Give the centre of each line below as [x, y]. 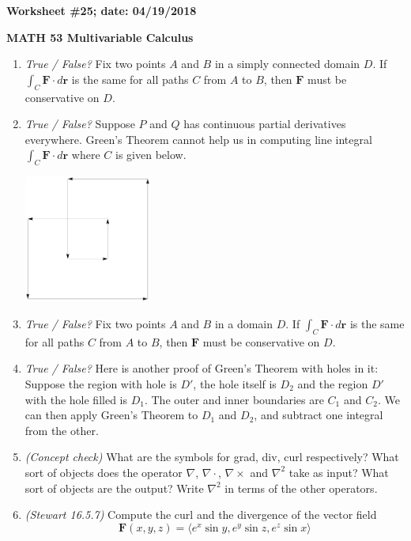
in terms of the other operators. [301, 488]
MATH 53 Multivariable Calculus [100, 37]
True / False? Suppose [80, 124]
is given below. [151, 155]
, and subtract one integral [319, 415]
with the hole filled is [76, 399]
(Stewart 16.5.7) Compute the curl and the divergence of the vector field [201, 515]
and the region [333, 383]
